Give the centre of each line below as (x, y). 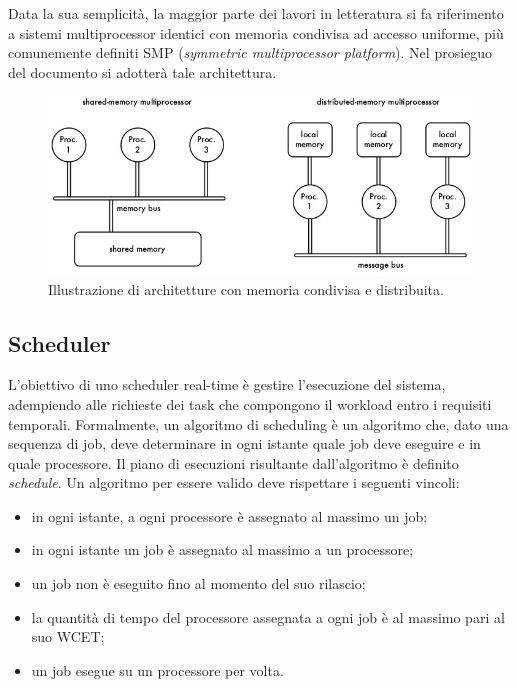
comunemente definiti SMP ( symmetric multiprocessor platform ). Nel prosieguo (250, 52)
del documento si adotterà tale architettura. (142, 71)
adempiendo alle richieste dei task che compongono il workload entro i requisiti (250, 403)
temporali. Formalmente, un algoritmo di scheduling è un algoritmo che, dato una (258, 423)
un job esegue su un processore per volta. (157, 669)
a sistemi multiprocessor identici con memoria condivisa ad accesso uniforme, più (256, 32)
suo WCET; (68, 636)
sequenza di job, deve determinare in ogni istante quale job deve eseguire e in (244, 443)
